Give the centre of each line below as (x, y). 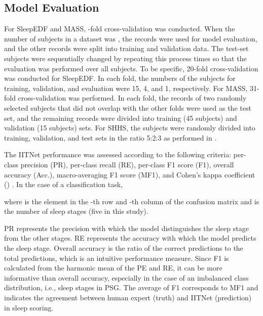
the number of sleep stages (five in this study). (76, 211)
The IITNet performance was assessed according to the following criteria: (118, 154)
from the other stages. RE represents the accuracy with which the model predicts (130, 238)
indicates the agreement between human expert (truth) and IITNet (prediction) (128, 298)
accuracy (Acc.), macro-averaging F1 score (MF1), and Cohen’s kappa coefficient (130, 174)
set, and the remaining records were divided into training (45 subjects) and (121, 118)
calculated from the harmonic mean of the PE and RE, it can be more (113, 268)
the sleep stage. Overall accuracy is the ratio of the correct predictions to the (124, 248)
